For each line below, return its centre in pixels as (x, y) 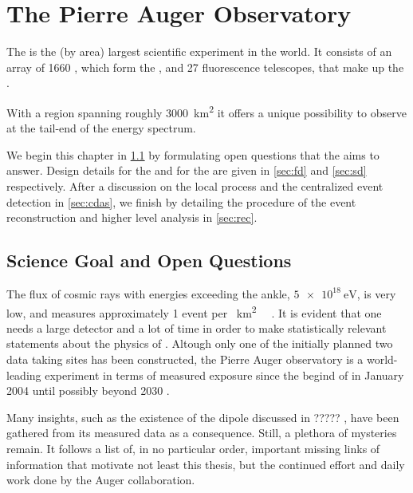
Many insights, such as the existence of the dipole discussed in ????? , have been (203, 417)
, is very (376, 293)
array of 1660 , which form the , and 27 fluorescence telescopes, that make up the (205, 67)
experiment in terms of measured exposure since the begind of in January (224, 375)
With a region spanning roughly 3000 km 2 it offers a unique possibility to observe (206, 111)
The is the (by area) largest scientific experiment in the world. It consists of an (199, 51)
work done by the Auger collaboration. (101, 480)
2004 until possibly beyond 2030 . (88, 390)
